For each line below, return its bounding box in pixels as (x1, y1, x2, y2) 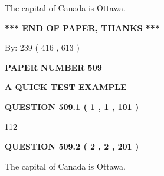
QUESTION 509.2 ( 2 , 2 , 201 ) (5, 140, 139, 152)
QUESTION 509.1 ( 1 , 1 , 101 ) (5, 100, 139, 112)
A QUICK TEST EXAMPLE (5, 81, 127, 93)
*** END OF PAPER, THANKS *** (5, 21, 160, 34)
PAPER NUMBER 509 (5, 61, 102, 73)
